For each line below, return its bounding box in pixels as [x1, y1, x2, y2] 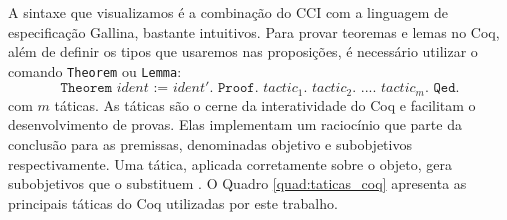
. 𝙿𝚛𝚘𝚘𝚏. [209, 81, 259, 96]
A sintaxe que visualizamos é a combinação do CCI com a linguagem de [8, 2, 448, 22]
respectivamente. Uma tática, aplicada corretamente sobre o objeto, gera [8, 153, 453, 174]
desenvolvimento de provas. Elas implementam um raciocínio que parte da [8, 114, 462, 135]
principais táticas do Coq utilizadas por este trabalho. [8, 192, 338, 213]
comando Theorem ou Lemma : [8, 60, 182, 81]
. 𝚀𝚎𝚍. [424, 81, 460, 96]
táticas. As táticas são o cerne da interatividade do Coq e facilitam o [54, 94, 476, 115]
